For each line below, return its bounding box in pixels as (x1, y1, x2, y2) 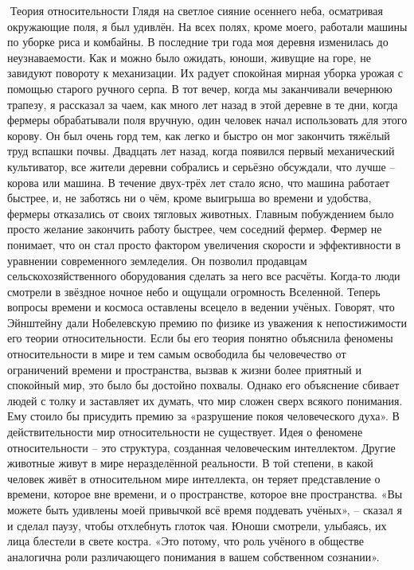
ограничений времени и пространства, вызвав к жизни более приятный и (7, 361, 361, 377)
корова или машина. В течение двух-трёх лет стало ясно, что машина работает (7, 174, 390, 190)
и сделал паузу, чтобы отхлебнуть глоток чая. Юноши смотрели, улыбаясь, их (7, 517, 387, 533)
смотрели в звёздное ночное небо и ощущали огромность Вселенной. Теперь (7, 283, 381, 299)
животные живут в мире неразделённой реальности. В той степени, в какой (7, 455, 373, 471)
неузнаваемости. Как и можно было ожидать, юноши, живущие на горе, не (7, 49, 371, 65)
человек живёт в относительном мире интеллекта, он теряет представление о (7, 470, 381, 486)
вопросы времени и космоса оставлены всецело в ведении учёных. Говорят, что (7, 299, 395, 315)
